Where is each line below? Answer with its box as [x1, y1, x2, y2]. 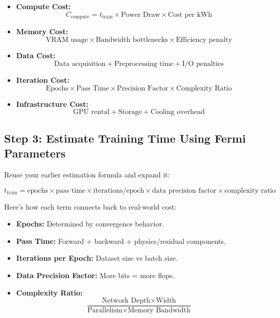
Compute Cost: [16, 1, 71, 11]
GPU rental [73, 108, 110, 116]
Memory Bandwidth [127, 307, 191, 314]
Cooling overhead [150, 108, 205, 116]
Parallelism [87, 307, 123, 314]
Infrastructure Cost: [16, 98, 88, 109]
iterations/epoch [93, 187, 145, 194]
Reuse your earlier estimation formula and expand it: [4, 169, 170, 180]
